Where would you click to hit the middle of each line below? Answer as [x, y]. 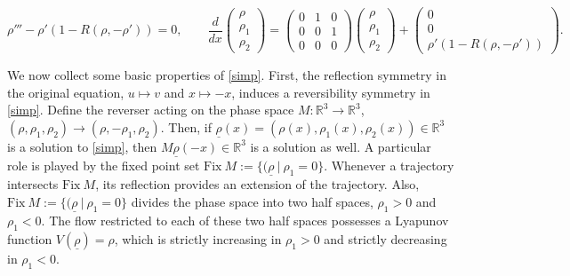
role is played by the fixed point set [104, 166]
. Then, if [186, 126]
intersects [33, 184]
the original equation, [66, 92]
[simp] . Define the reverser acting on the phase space [151, 110]
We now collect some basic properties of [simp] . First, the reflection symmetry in [227, 75]
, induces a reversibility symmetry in [331, 92]
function [30, 238]
